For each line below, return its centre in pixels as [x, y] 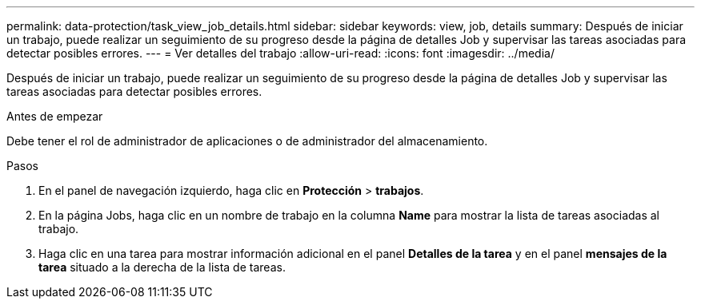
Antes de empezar [55, 116]
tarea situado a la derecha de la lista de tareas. [162, 267]
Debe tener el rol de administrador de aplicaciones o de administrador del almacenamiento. [247, 141]
